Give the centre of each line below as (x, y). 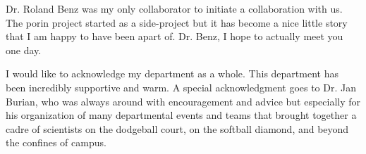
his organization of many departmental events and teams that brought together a (181, 115)
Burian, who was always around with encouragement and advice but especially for (183, 101)
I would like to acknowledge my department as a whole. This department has (172, 73)
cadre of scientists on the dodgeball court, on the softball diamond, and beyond (177, 128)
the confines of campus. (56, 142)
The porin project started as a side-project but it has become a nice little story (177, 22)
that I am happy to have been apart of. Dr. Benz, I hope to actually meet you (175, 36)
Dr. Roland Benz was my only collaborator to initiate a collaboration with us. (174, 8)
